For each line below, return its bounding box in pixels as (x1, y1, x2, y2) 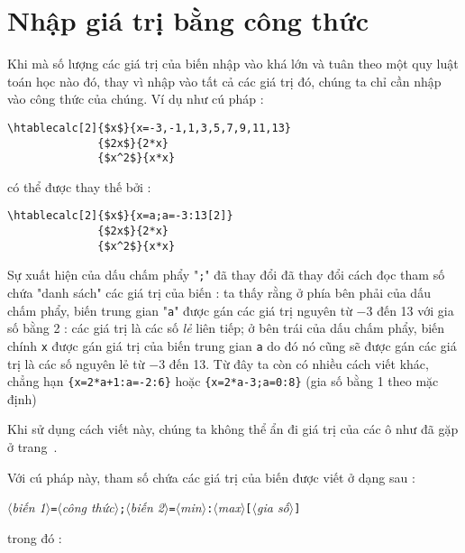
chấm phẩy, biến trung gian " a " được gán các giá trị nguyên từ (7, 300, 352, 319)
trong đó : (7, 528, 62, 547)
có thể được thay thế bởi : (7, 177, 151, 196)
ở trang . (7, 438, 58, 456)
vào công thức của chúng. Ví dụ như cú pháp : (7, 89, 264, 108)
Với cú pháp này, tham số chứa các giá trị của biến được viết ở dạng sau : (7, 467, 415, 486)
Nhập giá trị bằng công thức (7, 2, 369, 39)
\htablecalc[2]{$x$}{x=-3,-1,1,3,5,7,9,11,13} (7, 121, 291, 134)
